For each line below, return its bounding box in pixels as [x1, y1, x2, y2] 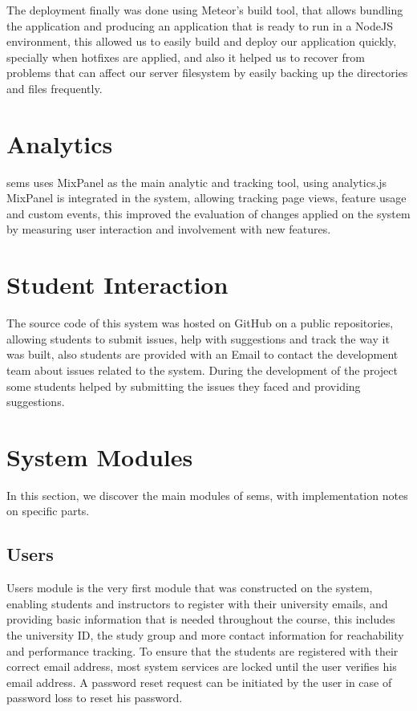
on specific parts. [6, 502, 90, 519]
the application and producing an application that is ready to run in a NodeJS [6, 17, 393, 34]
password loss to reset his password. [6, 689, 183, 706]
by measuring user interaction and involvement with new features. [6, 221, 331, 238]
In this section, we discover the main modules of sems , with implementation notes [6, 486, 408, 503]
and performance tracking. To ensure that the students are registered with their [6, 642, 399, 659]
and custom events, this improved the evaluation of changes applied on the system [6, 205, 411, 221]
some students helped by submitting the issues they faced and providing [6, 377, 361, 394]
